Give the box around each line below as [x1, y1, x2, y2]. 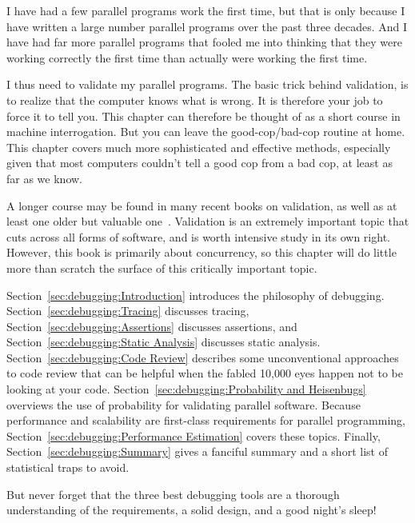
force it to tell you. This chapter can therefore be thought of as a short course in [6, 107, 401, 124]
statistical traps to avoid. [6, 459, 130, 476]
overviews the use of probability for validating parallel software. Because [6, 396, 361, 413]
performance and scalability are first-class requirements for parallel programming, [6, 412, 405, 429]
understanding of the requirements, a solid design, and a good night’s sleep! [6, 501, 377, 518]
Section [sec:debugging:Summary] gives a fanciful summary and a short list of [6, 443, 388, 460]
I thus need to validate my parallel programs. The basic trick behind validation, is [6, 76, 409, 93]
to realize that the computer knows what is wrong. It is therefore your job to [6, 91, 383, 108]
